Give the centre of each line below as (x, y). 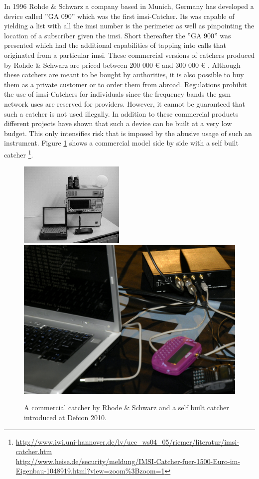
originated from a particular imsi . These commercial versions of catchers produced (129, 55)
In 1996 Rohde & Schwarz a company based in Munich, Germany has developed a (129, 6)
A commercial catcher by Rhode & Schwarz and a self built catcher (127, 407)
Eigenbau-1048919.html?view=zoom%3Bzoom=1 (90, 471)
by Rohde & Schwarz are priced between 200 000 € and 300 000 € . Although (122, 65)
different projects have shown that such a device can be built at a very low (118, 123)
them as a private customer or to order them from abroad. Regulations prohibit (126, 84)
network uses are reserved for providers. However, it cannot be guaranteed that (125, 103)
